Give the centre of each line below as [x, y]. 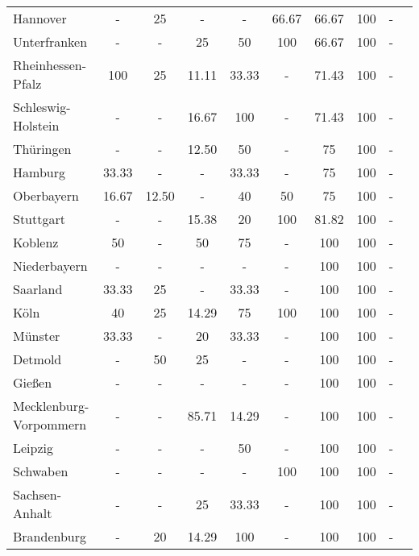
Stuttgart [39, 219]
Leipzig [33, 448]
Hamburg [39, 172]
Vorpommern [50, 424]
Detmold [37, 359]
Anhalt [33, 513]
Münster [37, 336]
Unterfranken [50, 41]
